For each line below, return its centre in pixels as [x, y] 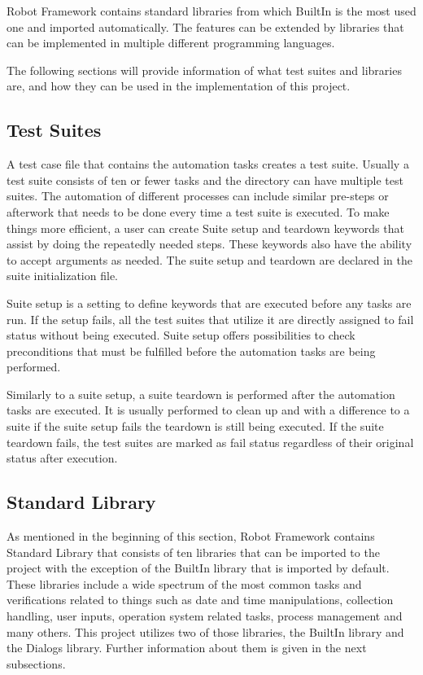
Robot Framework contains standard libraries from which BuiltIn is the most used [211, 11]
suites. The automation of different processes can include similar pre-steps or [198, 196]
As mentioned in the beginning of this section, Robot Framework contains [191, 536]
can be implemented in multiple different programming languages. [171, 43]
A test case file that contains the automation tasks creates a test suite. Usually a [208, 164]
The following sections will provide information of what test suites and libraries [204, 70]
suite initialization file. [62, 276]
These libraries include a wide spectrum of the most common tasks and [184, 583]
